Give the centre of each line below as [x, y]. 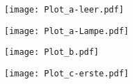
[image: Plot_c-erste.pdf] [66, 73]
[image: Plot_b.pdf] [52, 52]
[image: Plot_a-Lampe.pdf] [66, 31]
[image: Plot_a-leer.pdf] [64, 10]
